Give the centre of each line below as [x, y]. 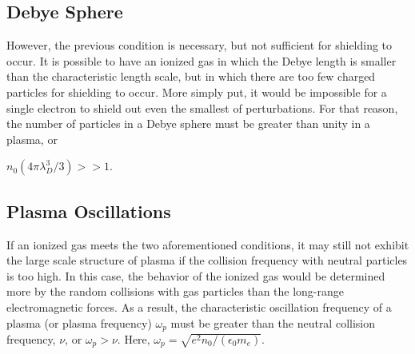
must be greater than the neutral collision [273, 322]
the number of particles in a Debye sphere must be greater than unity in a [188, 123]
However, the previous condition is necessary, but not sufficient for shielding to [200, 45]
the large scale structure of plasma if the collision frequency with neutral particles [207, 260]
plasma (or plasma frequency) [79, 322]
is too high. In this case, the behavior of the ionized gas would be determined [196, 275]
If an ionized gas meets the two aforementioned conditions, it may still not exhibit [208, 244]
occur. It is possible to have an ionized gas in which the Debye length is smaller [202, 60]
